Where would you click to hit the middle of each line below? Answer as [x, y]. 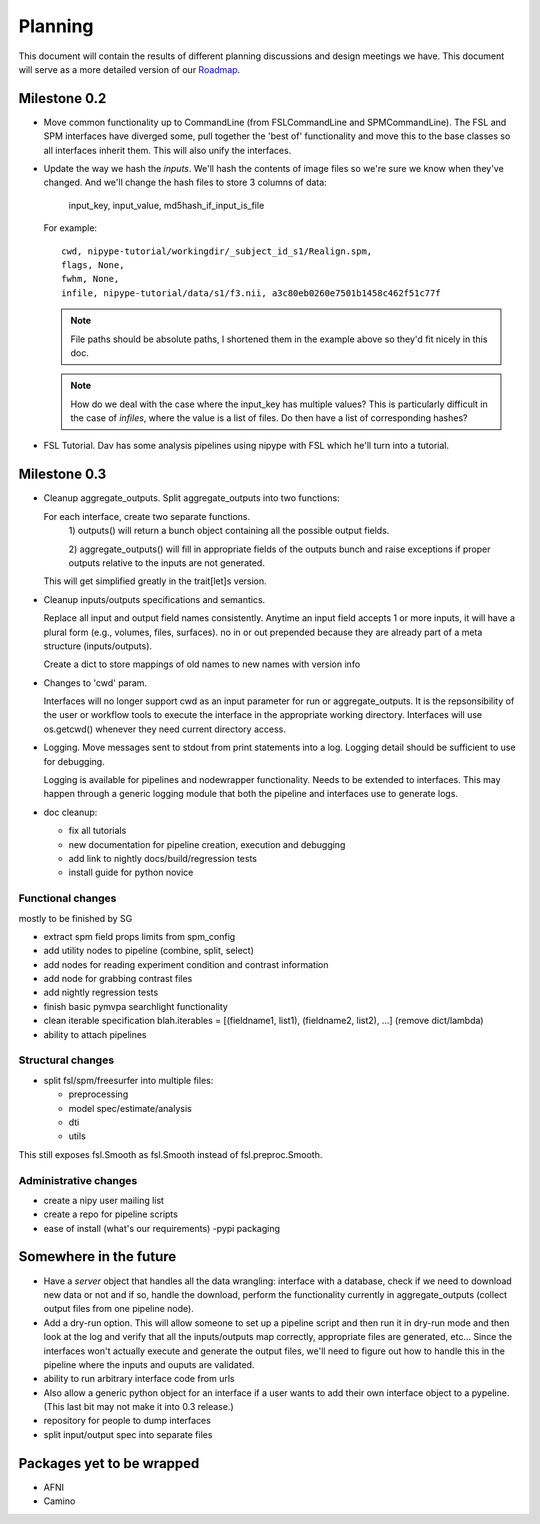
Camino [59, 1501]
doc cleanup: [70, 812]
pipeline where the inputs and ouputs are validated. [149, 1364]
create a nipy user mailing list [104, 1200]
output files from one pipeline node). [118, 1309]
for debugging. [74, 761]
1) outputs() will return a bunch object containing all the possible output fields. [229, 531]
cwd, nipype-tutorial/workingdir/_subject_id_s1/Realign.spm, [217, 251]
